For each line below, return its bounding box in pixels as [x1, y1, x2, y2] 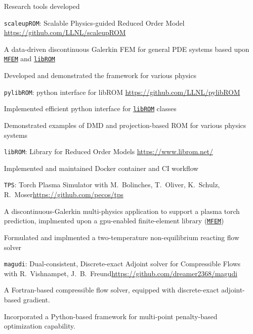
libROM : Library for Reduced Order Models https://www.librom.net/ [4, 146, 213, 157]
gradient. [23, 294, 50, 304]
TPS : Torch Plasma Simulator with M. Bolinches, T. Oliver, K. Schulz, [4, 179, 220, 190]
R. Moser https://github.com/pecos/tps [4, 189, 124, 200]
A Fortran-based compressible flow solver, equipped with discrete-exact [4, 285, 219, 295]
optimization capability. [4, 321, 76, 331]
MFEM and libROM [4, 53, 55, 64]
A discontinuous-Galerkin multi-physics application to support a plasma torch [4, 206, 240, 216]
